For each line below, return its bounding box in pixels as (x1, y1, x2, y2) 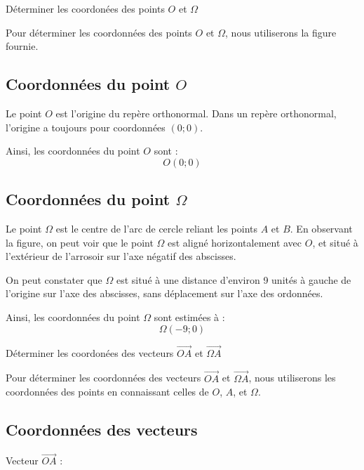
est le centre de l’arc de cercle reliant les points (55, 221, 257, 235)
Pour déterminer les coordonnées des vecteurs (6, 370, 201, 385)
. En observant (290, 221, 353, 235)
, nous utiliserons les (248, 370, 336, 385)
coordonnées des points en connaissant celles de (6, 384, 209, 399)
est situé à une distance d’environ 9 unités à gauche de (116, 272, 351, 287)
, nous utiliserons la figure (225, 25, 337, 39)
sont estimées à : (154, 309, 225, 324)
